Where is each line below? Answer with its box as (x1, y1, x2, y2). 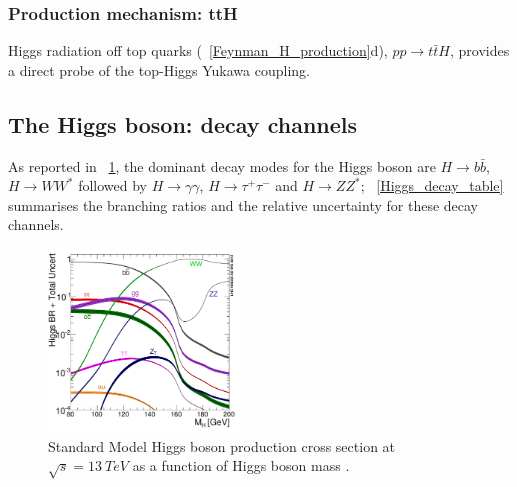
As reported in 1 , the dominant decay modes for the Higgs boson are (8, 155, 436, 176)
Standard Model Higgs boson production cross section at (48, 435, 396, 456)
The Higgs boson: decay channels (8, 108, 358, 139)
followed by (78, 175, 147, 196)
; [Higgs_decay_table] (360, 175, 504, 196)
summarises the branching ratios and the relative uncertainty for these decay (8, 194, 478, 215)
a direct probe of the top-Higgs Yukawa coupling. (8, 59, 310, 80)
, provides (449, 40, 510, 61)
